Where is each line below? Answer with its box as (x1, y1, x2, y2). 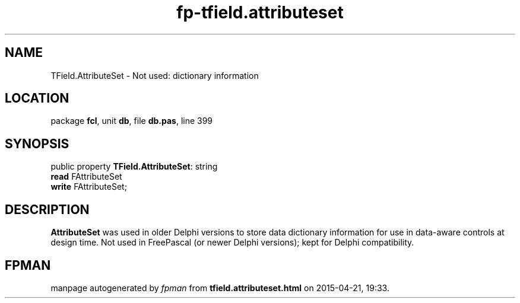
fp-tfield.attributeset (176, 2, 344, 23)
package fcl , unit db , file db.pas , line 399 (50, 116, 213, 126)
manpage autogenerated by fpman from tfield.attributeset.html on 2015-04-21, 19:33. (50, 282, 389, 293)
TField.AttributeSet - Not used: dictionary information (50, 70, 259, 81)
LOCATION (5, 91, 69, 106)
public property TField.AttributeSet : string (50, 161, 218, 172)
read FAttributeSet (50, 171, 122, 182)
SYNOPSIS (5, 136, 69, 151)
